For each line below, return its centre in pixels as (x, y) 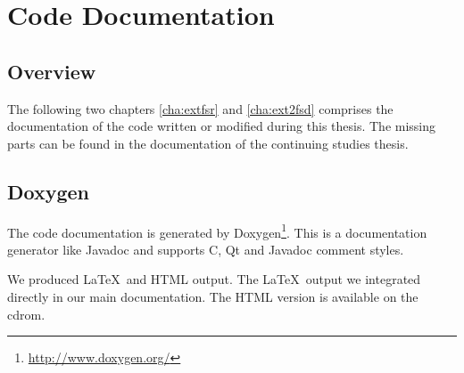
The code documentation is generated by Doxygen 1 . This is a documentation (217, 231)
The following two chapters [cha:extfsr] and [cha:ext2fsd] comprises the (200, 108)
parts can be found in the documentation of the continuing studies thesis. (208, 143)
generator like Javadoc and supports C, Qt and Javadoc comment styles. (206, 249)
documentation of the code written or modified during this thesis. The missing (222, 126)
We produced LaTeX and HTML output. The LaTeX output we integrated (214, 279)
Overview (52, 71)
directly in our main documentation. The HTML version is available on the (213, 296)
